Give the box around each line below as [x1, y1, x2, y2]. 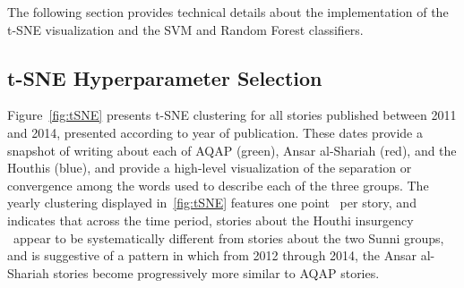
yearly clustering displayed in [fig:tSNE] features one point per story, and [7, 193, 417, 212]
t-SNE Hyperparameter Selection [7, 64, 322, 91]
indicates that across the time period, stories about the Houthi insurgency [7, 210, 414, 229]
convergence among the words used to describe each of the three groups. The [7, 175, 429, 194]
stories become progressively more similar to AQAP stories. [53, 263, 380, 282]
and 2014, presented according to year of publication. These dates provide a [7, 123, 423, 141]
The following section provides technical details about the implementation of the [7, 3, 449, 21]
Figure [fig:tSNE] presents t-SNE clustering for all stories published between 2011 [7, 106, 457, 124]
